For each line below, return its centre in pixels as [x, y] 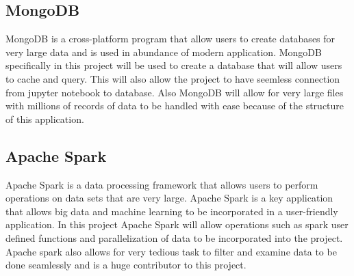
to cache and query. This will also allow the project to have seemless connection [173, 78]
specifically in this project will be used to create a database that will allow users [174, 65]
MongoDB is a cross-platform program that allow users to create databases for [170, 39]
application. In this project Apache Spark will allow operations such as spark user [177, 224]
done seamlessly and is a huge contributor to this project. [126, 265]
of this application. [45, 119]
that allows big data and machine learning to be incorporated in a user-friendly [172, 211]
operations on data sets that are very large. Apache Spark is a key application [169, 198]
